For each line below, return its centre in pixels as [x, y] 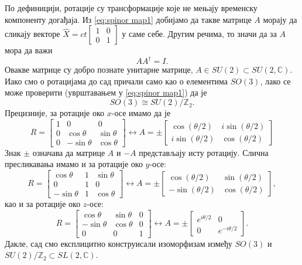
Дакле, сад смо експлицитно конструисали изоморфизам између [119, 243]
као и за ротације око [43, 204]
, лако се [275, 81]
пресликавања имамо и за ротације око [74, 164]
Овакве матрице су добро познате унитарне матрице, [99, 69]
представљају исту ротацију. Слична [204, 152]
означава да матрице [69, 152]
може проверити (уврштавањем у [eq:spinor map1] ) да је [106, 92]
